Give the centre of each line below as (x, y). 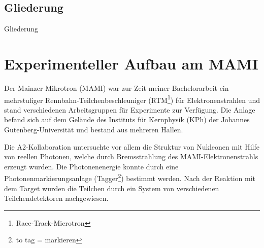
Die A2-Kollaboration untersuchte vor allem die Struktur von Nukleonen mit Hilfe (132, 146)
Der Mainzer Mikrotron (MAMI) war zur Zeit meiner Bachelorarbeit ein (117, 87)
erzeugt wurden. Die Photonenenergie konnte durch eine (91, 166)
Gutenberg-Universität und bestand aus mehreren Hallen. (94, 129)
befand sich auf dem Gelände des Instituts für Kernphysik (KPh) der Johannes (127, 119)
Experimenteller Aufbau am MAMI (131, 63)
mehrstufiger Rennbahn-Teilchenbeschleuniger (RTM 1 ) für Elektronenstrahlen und (132, 99)
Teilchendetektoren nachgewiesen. (56, 198)
